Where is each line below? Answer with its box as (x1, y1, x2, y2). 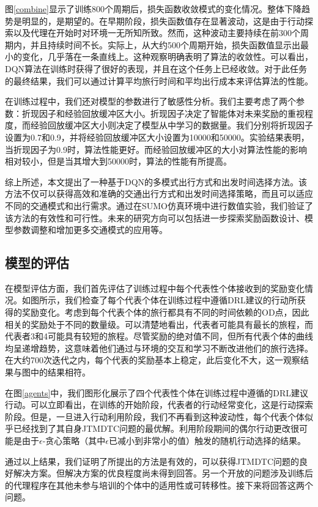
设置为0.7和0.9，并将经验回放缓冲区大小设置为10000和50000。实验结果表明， (5, 130, 309, 143)
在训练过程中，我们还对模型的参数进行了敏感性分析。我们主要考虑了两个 (5, 95, 296, 108)
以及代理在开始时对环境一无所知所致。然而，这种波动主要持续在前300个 (13, 26, 300, 39)
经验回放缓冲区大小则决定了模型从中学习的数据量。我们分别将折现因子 (30, 119, 313, 131)
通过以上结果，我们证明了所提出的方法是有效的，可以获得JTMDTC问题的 (5, 454, 300, 467)
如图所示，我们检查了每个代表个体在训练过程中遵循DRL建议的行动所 (21, 294, 297, 306)
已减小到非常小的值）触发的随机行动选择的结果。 (109, 434, 306, 447)
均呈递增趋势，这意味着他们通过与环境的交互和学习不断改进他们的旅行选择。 (5, 341, 313, 354)
